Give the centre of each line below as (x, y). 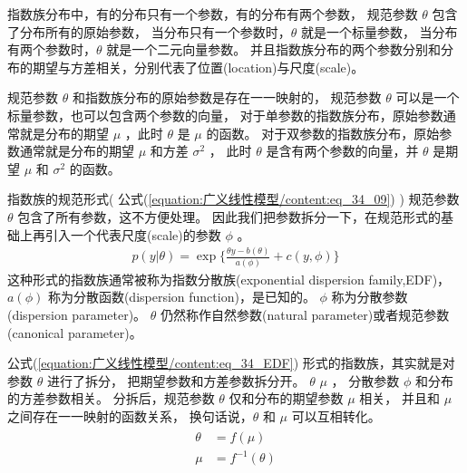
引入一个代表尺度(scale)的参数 (133, 234)
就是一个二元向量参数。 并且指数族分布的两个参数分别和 (273, 49)
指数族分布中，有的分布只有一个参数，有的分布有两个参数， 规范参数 (213, 14)
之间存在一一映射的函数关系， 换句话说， (130, 415)
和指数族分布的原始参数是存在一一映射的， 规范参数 (227, 97)
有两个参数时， (52, 49)
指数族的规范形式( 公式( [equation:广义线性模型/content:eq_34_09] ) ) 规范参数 (233, 199)
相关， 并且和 (400, 398)
